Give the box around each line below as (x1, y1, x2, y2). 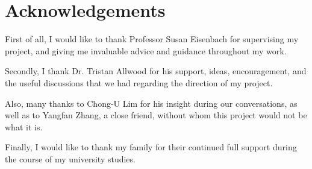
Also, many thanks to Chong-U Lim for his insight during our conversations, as (5, 97, 298, 109)
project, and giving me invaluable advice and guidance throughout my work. (5, 44, 287, 57)
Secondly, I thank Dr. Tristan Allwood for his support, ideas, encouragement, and (5, 65, 307, 77)
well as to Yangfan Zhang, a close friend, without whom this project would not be (5, 109, 307, 121)
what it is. (5, 120, 43, 133)
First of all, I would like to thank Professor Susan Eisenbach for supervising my (5, 33, 299, 45)
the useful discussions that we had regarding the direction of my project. (5, 76, 273, 89)
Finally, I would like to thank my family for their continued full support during (5, 141, 297, 153)
